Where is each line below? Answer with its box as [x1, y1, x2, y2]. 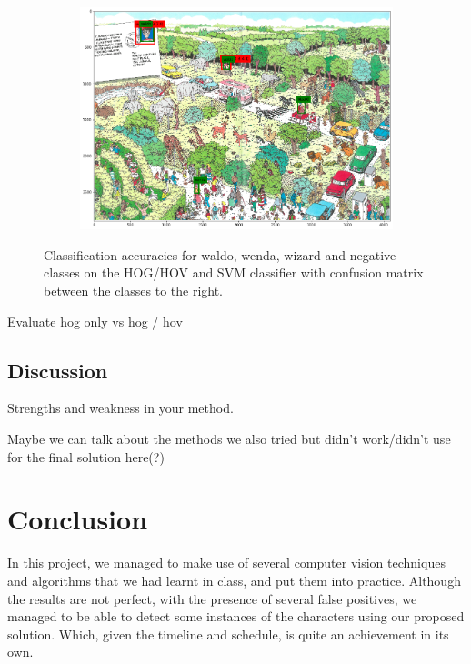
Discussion [7, 356, 108, 384]
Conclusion [7, 500, 148, 538]
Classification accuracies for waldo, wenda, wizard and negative [44, 245, 396, 264]
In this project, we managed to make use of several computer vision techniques [7, 553, 446, 572]
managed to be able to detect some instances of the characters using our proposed [7, 607, 465, 626]
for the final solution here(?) [7, 447, 165, 466]
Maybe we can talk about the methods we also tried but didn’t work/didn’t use [7, 429, 451, 448]
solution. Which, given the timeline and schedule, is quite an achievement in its [7, 624, 449, 643]
